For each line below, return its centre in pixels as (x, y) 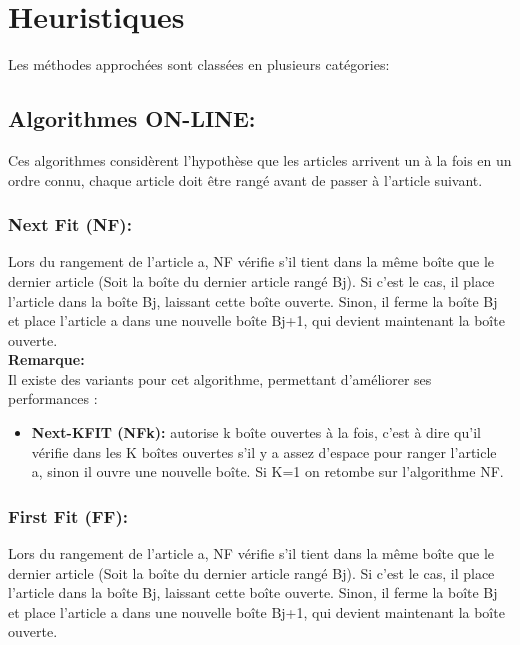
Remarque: (46, 359)
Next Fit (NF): (70, 224)
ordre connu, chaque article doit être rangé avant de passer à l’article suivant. (245, 179)
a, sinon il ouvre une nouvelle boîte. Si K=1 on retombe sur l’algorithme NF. (267, 471)
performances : (53, 398)
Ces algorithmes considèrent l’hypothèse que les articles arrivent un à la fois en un (260, 159)
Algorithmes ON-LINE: (132, 118)
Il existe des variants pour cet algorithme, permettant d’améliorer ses (220, 378)
